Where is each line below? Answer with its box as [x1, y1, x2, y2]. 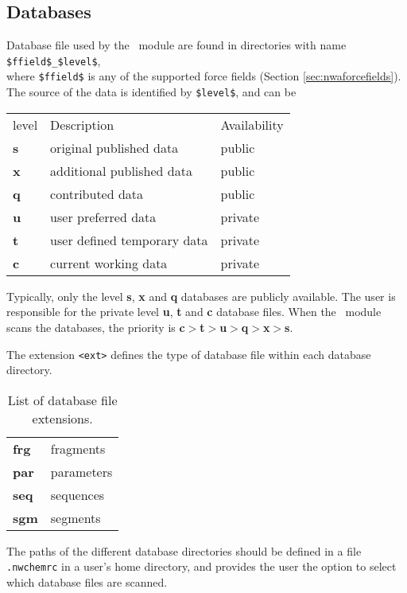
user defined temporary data [50, 230, 208, 249]
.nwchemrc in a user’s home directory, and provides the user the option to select [6, 558, 397, 575]
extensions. [32, 408, 93, 427]
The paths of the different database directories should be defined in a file [6, 542, 362, 559]
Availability [220, 115, 284, 134]
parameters [50, 462, 113, 481]
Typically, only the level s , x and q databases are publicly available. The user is [6, 287, 396, 304]
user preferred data [50, 207, 157, 226]
